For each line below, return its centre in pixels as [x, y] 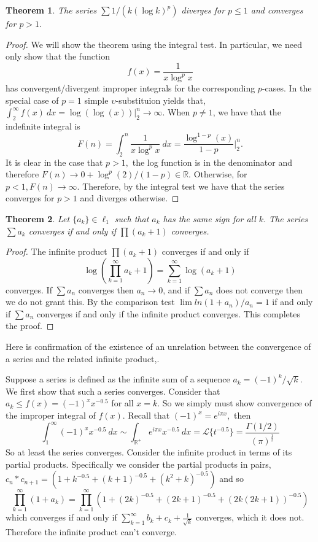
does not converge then [259, 289]
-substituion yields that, [161, 100]
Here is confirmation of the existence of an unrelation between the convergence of [158, 346]
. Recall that [146, 415]
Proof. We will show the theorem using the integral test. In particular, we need [154, 44]
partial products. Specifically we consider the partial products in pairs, [138, 464]
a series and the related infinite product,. [83, 358]
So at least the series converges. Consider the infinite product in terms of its [149, 451]
